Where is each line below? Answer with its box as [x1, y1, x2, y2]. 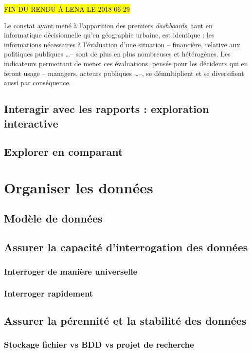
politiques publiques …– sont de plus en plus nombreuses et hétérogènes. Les [4, 49, 231, 59]
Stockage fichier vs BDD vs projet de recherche [4, 338, 194, 351]
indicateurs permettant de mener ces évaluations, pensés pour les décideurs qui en [4, 58, 248, 68]
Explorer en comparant [4, 144, 123, 159]
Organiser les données [4, 177, 153, 197]
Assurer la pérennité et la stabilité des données [4, 313, 247, 328]
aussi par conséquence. [4, 77, 71, 88]
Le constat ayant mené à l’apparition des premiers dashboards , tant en [4, 20, 213, 30]
